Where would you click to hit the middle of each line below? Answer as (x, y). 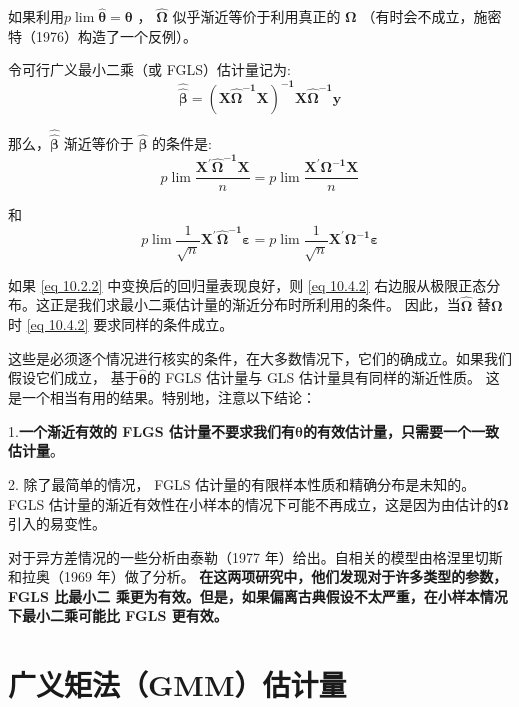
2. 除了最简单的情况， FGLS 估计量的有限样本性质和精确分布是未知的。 (242, 483)
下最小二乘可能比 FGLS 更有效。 (118, 615)
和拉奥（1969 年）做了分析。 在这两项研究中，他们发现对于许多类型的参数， (258, 576)
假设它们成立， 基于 (73, 377)
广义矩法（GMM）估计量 (177, 684)
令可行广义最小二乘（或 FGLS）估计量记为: (149, 69)
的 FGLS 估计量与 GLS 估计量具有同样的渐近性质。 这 (323, 377)
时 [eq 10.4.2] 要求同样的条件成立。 (121, 324)
